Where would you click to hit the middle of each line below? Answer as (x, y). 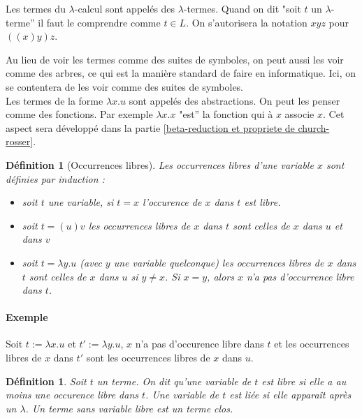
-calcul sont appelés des (125, 8)
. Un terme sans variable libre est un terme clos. (129, 408)
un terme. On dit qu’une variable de (174, 381)
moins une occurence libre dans (72, 395)
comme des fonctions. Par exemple (79, 114)
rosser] (20, 141)
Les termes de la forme (55, 100)
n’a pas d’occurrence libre (300, 276)
